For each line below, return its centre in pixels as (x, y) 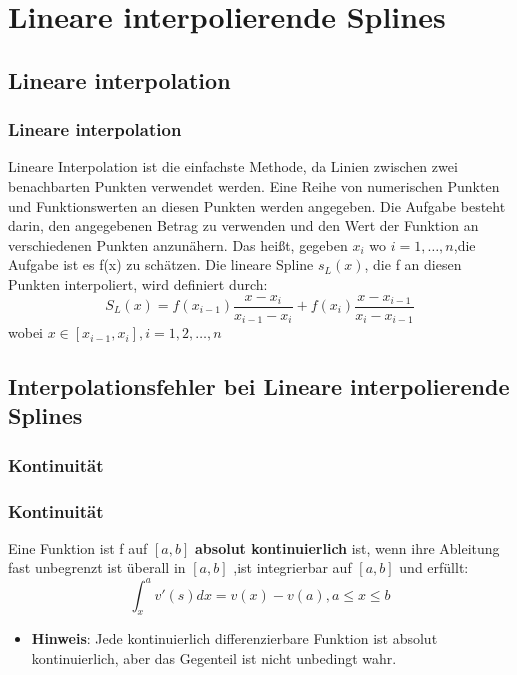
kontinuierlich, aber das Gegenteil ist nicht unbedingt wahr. (214, 657)
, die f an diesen (413, 264)
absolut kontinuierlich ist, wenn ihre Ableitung (347, 547)
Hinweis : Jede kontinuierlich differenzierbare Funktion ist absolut (234, 638)
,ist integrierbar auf (292, 567)
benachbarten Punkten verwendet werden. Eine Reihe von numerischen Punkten (254, 185)
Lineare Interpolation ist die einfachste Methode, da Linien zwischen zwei (233, 166)
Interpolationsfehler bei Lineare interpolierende (259, 386)
